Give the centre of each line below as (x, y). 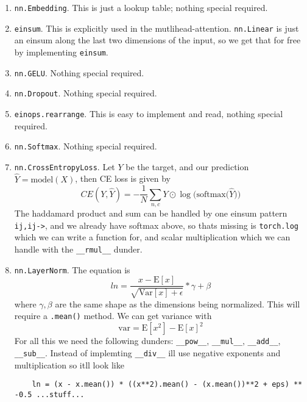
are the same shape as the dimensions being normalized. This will (178, 303)
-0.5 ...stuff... (49, 395)
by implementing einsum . (61, 52)
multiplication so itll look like (69, 364)
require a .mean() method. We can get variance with (113, 316)
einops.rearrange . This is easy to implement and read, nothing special (149, 113)
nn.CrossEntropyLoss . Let (65, 166)
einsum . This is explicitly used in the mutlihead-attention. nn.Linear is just (157, 28)
